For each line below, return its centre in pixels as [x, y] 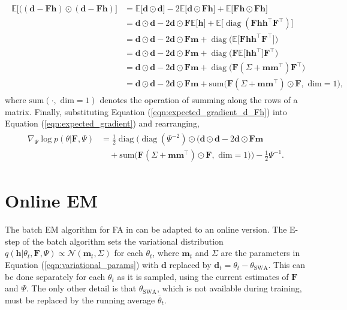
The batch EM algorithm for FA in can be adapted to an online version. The [146, 229]
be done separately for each [55, 276]
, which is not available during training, [230, 288]
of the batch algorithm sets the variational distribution [123, 241]
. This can [287, 264]
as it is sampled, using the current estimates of [203, 276]
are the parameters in [260, 253]
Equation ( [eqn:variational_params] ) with [82, 264]
